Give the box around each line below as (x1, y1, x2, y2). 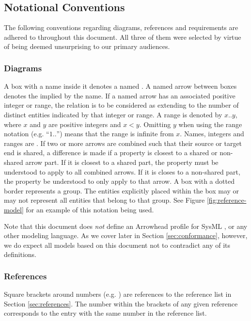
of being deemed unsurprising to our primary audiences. (4, 41, 170, 51)
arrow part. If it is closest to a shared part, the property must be (25, 157, 219, 167)
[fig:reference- (206, 195, 247, 205)
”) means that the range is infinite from (56, 128, 174, 139)
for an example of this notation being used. (26, 204, 154, 214)
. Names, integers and (180, 128, 244, 139)
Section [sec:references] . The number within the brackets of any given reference (4, 298, 238, 308)
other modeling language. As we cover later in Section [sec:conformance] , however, (4, 230, 248, 241)
